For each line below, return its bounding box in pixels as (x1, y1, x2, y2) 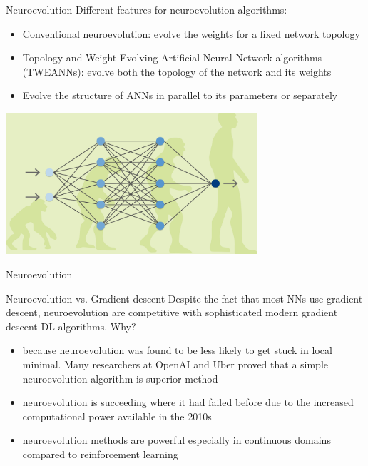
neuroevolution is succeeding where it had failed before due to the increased (22, 395, 354, 410)
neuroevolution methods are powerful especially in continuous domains (22, 432, 331, 447)
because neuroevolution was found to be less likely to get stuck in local (22, 343, 332, 358)
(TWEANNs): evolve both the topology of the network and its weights (22, 64, 332, 78)
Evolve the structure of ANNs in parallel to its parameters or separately (22, 88, 338, 103)
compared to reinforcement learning (22, 446, 178, 461)
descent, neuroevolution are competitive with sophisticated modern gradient (6, 305, 338, 320)
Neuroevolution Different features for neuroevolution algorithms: (6, 2, 287, 16)
